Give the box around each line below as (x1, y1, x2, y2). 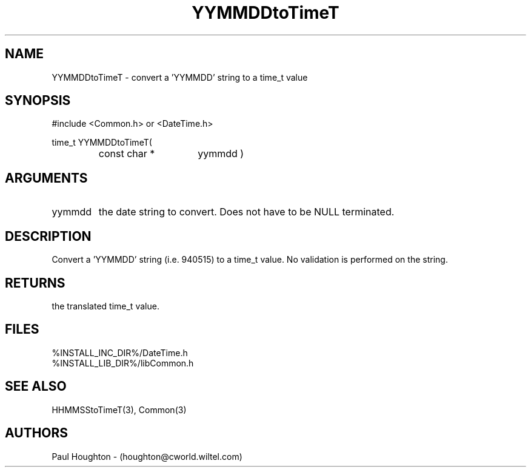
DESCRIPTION (5, 228, 92, 244)
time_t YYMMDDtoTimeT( (52, 137, 152, 148)
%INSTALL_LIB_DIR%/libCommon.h (52, 357, 194, 368)
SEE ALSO (5, 379, 67, 394)
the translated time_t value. (52, 300, 159, 311)
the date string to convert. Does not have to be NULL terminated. (98, 206, 395, 218)
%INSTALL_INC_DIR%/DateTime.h (52, 347, 188, 358)
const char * (98, 147, 155, 160)
